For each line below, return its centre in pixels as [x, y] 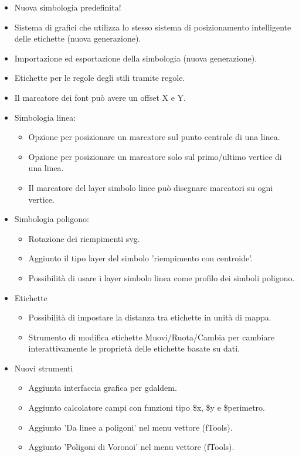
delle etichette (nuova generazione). [78, 38]
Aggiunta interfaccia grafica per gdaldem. [103, 388]
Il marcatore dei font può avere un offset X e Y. [100, 97]
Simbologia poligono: [52, 219]
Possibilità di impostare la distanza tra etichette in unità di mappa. [150, 317]
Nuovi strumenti [44, 368]
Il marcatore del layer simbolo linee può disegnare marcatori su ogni [151, 187]
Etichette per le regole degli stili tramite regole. [100, 78]
